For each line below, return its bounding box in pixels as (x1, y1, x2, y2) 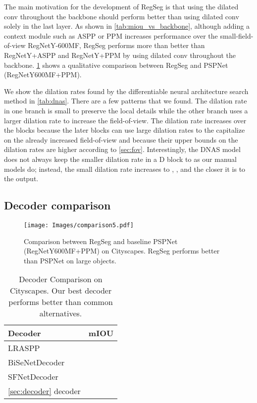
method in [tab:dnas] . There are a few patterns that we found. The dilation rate (4, 96, 247, 106)
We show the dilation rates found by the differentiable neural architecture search (4, 86, 249, 96)
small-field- (220, 30, 254, 41)
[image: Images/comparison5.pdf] (24, 221, 134, 229)
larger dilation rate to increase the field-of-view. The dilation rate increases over (4, 115, 247, 125)
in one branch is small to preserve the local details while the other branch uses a (4, 105, 248, 115)
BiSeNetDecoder (8, 356, 65, 368)
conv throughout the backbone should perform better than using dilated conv (4, 11, 239, 21)
